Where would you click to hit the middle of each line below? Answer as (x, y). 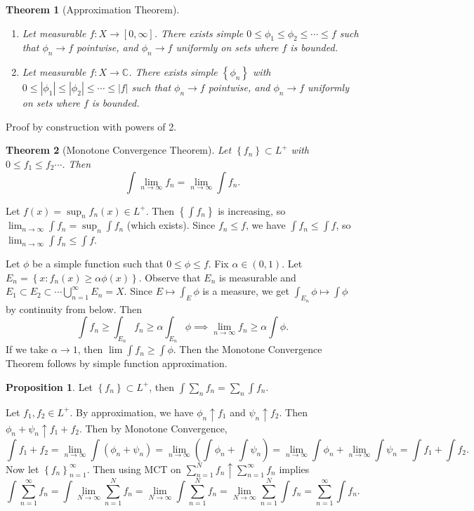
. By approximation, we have (132, 412)
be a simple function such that (98, 264)
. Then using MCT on (134, 469)
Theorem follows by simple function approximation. (117, 363)
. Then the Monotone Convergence (248, 349)
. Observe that (170, 277)
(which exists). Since (171, 225)
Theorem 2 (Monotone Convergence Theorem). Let (119, 150)
